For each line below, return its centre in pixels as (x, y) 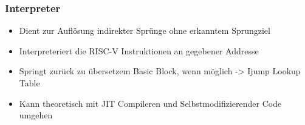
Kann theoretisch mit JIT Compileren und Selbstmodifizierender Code (150, 103)
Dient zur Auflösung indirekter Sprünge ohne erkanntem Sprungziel (145, 30)
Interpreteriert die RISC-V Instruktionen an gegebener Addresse (139, 50)
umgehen (36, 115)
